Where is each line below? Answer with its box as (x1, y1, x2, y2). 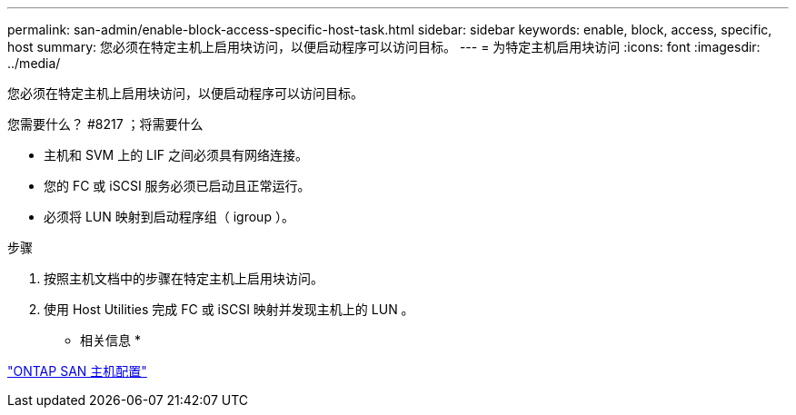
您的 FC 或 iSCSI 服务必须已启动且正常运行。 (44, 178, 311, 193)
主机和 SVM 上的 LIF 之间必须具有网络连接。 (44, 147, 308, 163)
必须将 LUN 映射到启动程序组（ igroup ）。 (44, 209, 294, 224)
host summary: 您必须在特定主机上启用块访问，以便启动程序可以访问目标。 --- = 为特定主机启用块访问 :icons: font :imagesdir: (7, 39, 761, 54)
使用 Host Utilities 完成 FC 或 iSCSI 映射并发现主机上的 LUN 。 (44, 301, 414, 317)
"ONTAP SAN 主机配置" (7, 363, 147, 379)
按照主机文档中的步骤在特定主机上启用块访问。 (44, 271, 323, 286)
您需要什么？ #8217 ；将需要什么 (7, 116, 204, 132)
